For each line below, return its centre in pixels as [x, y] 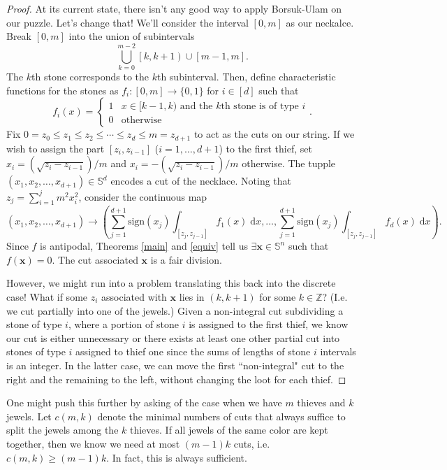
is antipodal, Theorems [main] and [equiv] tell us [144, 246]
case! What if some [47, 297]
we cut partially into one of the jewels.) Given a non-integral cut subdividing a [175, 310]
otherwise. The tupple [289, 163]
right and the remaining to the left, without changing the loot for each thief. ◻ [176, 379]
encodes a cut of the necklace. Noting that [201, 181]
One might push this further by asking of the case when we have [144, 403]
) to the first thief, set [265, 148]
